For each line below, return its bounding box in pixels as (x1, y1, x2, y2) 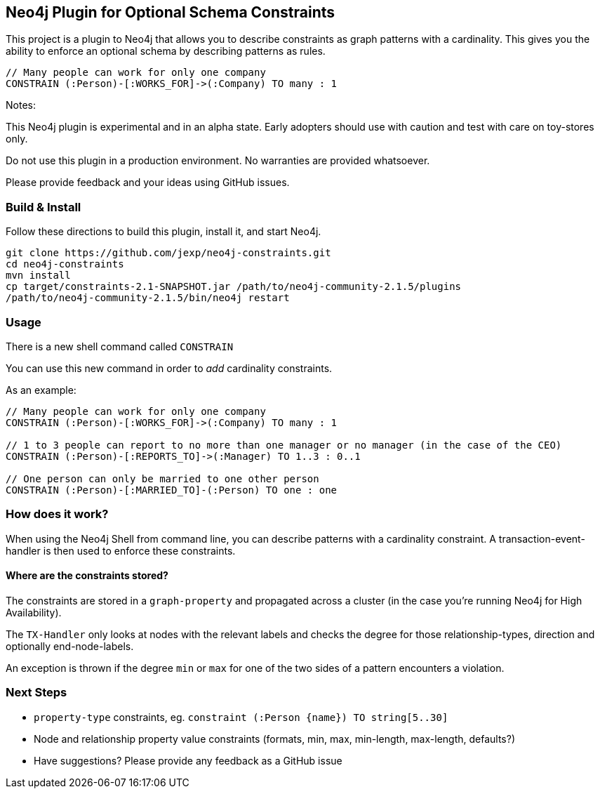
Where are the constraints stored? (6, 569, 168, 582)
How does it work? (6, 507, 109, 522)
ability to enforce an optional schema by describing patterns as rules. (6, 45, 326, 58)
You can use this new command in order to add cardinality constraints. (6, 362, 333, 374)
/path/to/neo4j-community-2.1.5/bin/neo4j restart (6, 292, 290, 304)
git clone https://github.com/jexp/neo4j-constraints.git (6, 247, 331, 259)
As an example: (6, 383, 76, 396)
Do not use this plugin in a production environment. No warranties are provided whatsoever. (6, 154, 430, 167)
